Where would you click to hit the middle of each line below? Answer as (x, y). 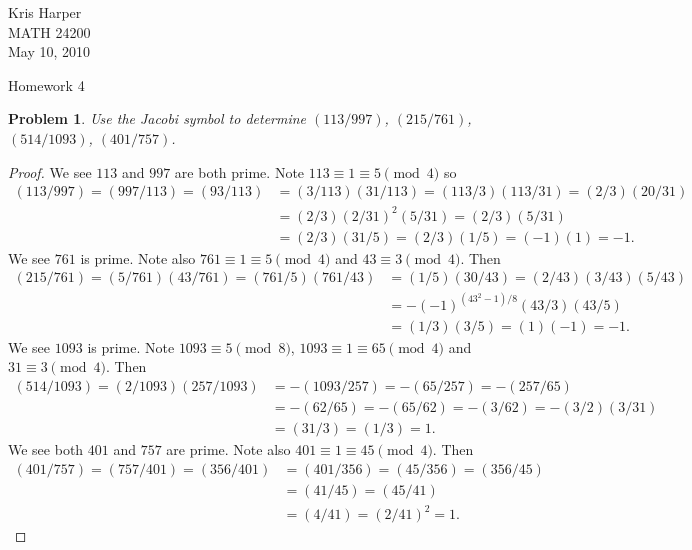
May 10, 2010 (49, 51)
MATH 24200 (49, 31)
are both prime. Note (239, 171)
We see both (46, 449)
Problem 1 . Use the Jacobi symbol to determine (157, 118)
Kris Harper (45, 12)
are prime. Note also (228, 449)
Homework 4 (46, 84)
